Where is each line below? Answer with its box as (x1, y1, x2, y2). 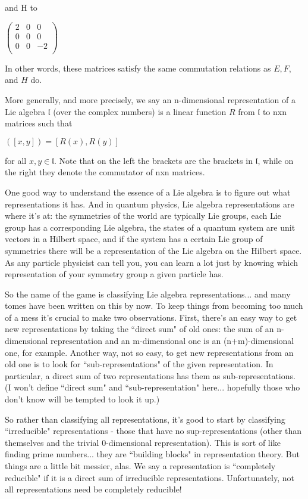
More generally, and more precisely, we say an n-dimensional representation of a (5, 93, 296, 106)
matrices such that (5, 117, 73, 129)
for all (5, 154, 27, 166)
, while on (257, 154, 294, 166)
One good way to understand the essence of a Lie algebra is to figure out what (5, 185, 291, 198)
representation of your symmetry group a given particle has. (5, 268, 224, 280)
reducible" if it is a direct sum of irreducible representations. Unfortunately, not (5, 471, 294, 483)
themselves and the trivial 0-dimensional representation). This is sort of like (5, 436, 281, 448)
